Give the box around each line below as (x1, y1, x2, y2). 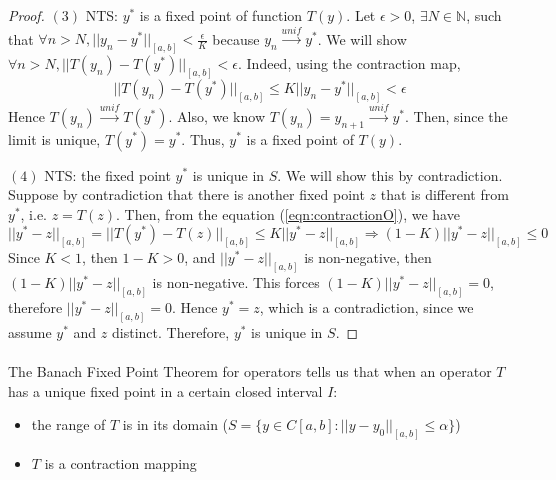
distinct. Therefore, (112, 321, 230, 342)
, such (466, 5, 502, 25)
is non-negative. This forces (152, 272, 320, 293)
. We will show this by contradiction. (277, 164, 503, 185)
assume (8, 321, 52, 342)
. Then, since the (405, 105, 508, 126)
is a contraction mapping (44, 453, 197, 474)
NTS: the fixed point (44, 164, 171, 185)
